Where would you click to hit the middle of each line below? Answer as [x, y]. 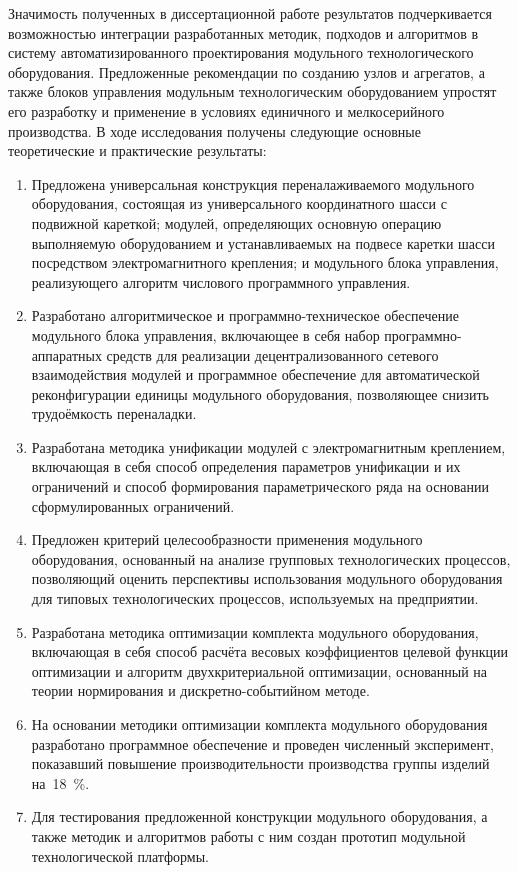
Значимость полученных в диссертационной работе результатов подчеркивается [250, 13]
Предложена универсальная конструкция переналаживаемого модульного [253, 183]
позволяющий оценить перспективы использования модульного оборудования [267, 578]
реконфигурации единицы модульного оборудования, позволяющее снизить [260, 393]
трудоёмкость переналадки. [114, 413]
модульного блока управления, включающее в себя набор [205, 334]
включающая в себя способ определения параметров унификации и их [246, 466]
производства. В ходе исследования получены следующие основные [214, 130]
